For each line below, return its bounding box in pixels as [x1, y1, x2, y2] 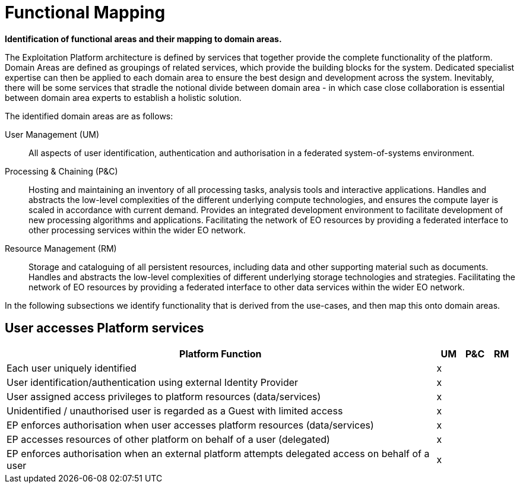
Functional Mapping [5, 2, 166, 23]
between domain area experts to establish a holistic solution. [5, 92, 242, 103]
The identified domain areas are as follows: [5, 110, 173, 121]
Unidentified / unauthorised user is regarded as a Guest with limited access [7, 404, 343, 417]
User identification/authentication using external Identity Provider [7, 376, 299, 388]
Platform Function [179, 347, 262, 360]
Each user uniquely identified [7, 362, 137, 374]
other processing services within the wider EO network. [28, 224, 246, 235]
